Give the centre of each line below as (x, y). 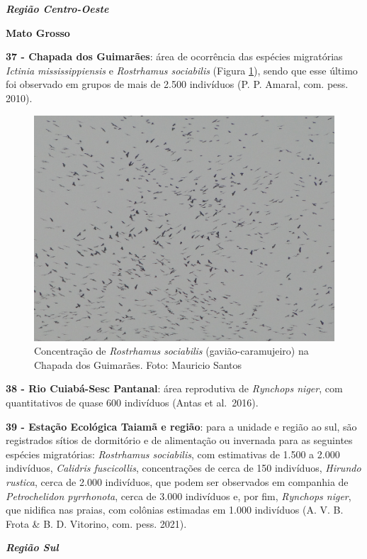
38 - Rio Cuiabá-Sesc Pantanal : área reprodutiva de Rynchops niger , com (174, 388)
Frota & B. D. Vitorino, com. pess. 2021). (96, 523)
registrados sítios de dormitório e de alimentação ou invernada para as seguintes (179, 440)
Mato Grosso (38, 32)
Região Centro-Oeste (57, 9)
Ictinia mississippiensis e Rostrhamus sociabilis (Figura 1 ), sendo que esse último (182, 70)
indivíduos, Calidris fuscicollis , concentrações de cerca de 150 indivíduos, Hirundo (183, 468)
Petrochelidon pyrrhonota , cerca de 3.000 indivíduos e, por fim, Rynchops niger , (179, 496)
